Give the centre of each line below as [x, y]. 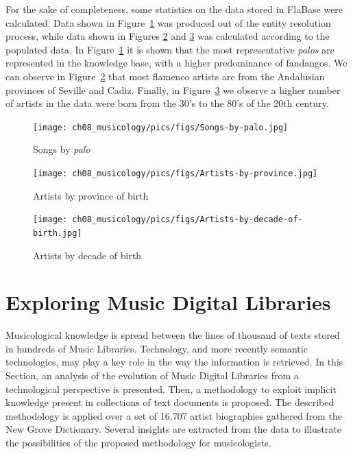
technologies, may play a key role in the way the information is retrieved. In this [174, 362]
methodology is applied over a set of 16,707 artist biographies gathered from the [174, 415]
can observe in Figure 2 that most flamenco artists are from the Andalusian [165, 76]
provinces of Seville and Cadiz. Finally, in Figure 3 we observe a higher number [173, 89]
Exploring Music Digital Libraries [168, 302]
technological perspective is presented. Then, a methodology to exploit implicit [171, 389]
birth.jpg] [58, 233]
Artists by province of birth [91, 195]
